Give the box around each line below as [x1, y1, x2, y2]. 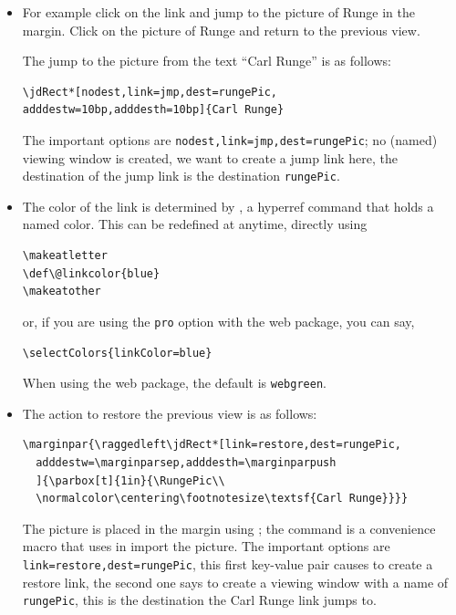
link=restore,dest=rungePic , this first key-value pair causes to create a [22, 554, 433, 573]
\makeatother [22, 285, 101, 298]
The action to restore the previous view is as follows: [22, 403, 317, 422]
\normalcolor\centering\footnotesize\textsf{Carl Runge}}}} [36, 492, 409, 506]
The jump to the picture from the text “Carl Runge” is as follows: [22, 51, 391, 70]
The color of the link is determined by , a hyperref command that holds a [22, 196, 434, 215]
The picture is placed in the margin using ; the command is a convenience [22, 518, 436, 537]
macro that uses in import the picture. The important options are [22, 537, 390, 556]
